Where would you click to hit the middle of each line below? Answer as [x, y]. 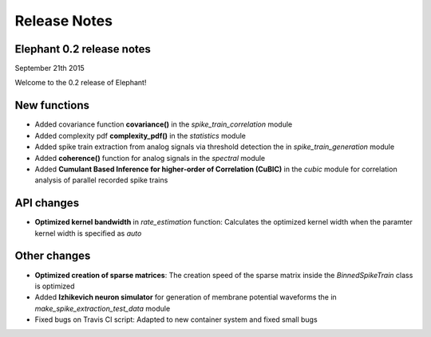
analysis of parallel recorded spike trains [101, 180]
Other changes [53, 256]
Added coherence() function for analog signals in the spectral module [150, 158]
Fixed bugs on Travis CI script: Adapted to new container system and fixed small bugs [176, 319]
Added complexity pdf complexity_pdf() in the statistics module [140, 135]
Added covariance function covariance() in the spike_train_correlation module [164, 124]
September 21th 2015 [50, 69]
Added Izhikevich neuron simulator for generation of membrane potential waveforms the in [186, 297]
